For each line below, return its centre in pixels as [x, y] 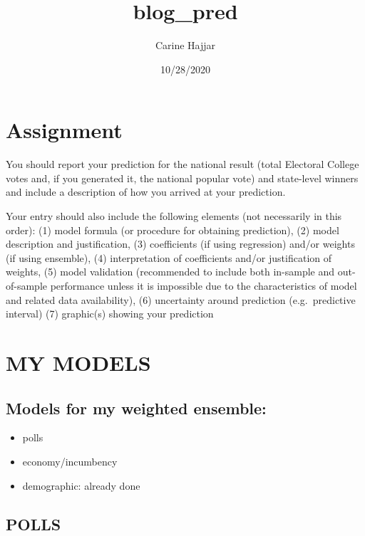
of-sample [27, 285]
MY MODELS [78, 362]
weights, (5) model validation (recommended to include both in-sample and [170, 272]
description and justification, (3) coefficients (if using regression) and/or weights [180, 244]
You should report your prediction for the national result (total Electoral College [182, 164]
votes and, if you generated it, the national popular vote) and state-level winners [182, 178]
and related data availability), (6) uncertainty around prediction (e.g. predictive [181, 299]
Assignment [64, 130]
